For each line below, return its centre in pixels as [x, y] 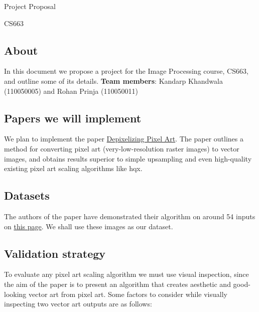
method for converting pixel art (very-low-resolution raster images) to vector [122, 148]
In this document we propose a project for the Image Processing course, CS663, [126, 71]
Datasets [27, 195]
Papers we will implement [73, 118]
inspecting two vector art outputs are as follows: [78, 304]
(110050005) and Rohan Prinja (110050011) [71, 91]
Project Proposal [30, 6]
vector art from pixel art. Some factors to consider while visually [128, 294]
